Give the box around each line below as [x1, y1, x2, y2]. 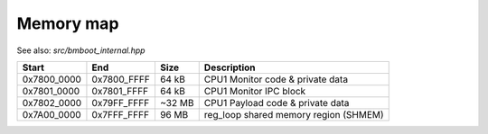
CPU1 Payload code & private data [203, 96, 350, 109]
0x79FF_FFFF [91, 96, 150, 109]
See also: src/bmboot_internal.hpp [16, 45, 145, 56]
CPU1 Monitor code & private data [203, 73, 348, 85]
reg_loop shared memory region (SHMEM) [203, 108, 384, 121]
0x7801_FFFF [91, 85, 149, 97]
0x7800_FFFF [91, 73, 151, 85]
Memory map [16, 13, 119, 33]
